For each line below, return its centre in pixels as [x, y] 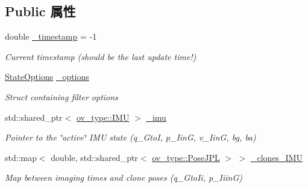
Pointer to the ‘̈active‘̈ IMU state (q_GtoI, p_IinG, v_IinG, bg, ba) [130, 137]
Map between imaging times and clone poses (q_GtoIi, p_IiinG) [124, 177]
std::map [21, 157]
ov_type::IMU [103, 117]
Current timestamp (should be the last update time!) [101, 56]
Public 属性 [40, 11]
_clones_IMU [277, 157]
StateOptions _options [47, 77]
